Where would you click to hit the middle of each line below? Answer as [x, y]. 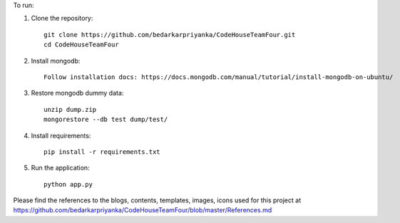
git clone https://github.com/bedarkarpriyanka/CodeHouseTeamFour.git [170, 35]
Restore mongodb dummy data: [77, 93]
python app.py [68, 184]
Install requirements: [61, 135]
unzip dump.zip [70, 109]
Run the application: [60, 168]
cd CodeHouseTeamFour [81, 45]
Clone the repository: [62, 19]
